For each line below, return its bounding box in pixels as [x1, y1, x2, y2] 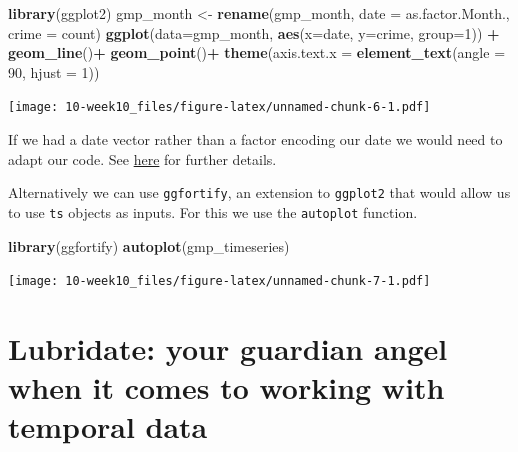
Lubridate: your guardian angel [8, 327, 448, 368]
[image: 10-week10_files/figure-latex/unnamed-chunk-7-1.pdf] [8, 274, 431, 289]
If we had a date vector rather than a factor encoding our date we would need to [8, 129, 503, 150]
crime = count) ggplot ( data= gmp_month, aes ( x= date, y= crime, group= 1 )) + [8, 22, 500, 43]
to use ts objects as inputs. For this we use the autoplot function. [8, 201, 418, 222]
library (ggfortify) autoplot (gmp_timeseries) [8, 235, 290, 256]
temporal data [8, 406, 208, 447]
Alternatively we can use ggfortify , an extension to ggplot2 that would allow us [8, 182, 511, 203]
